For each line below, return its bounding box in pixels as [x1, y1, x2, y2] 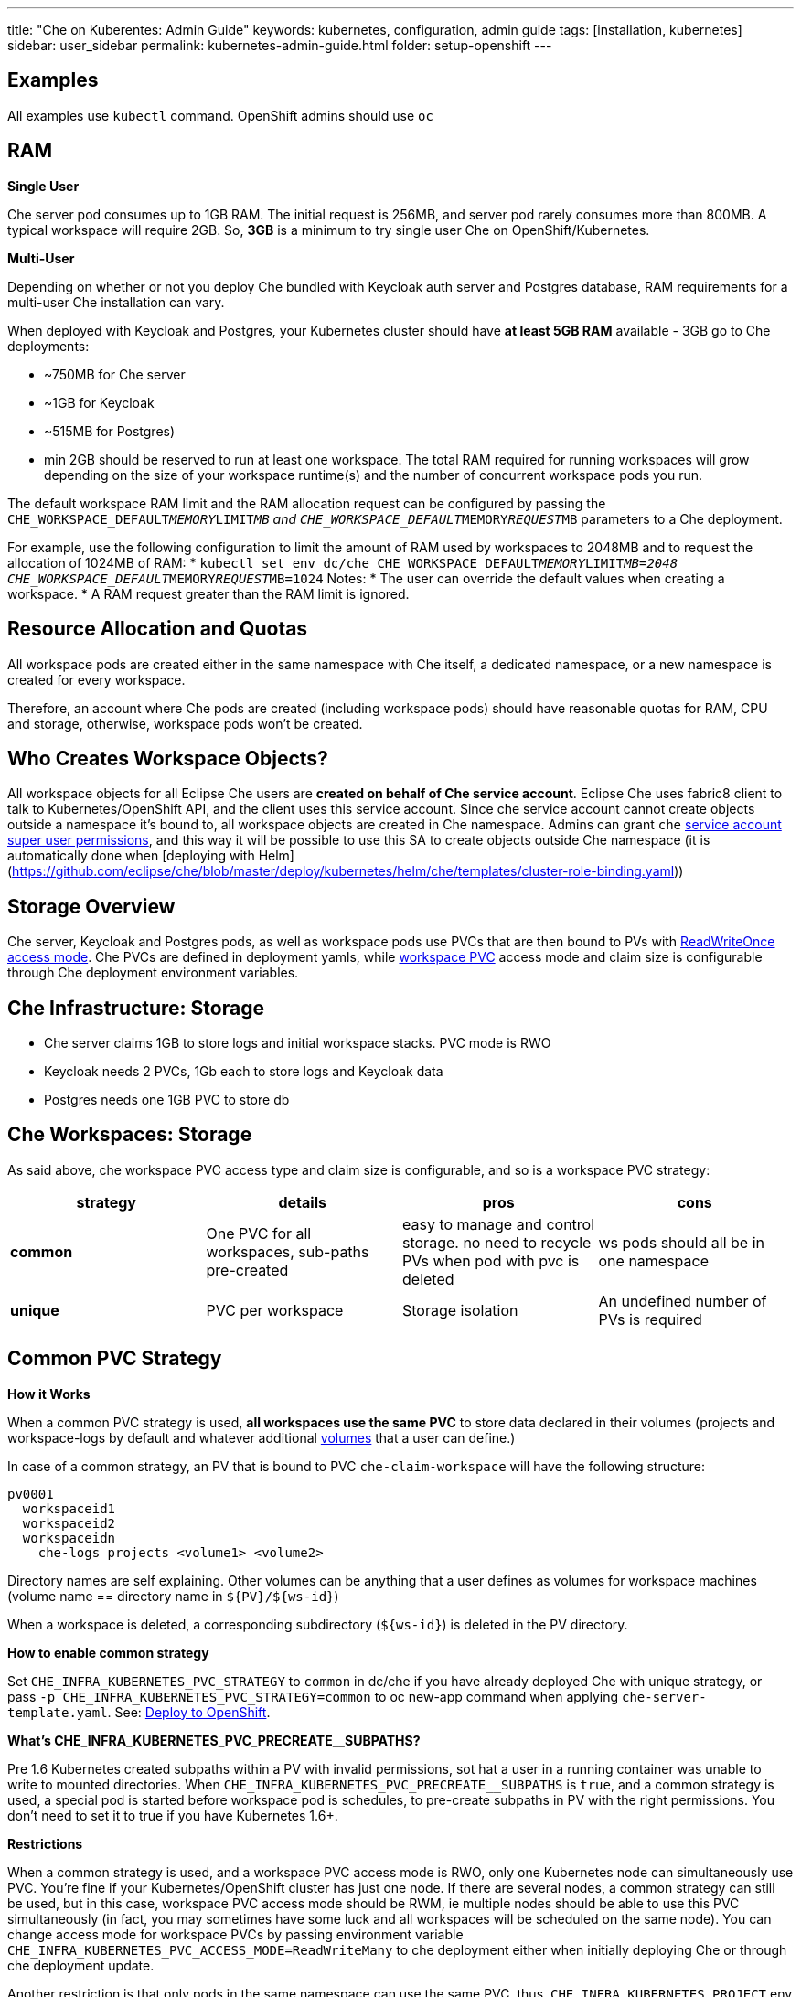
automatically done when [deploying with [7, 848, 255, 864]
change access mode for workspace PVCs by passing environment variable [7, 1926, 464, 1942]
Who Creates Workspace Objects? [7, 746, 328, 770]
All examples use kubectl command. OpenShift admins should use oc [7, 107, 433, 123]
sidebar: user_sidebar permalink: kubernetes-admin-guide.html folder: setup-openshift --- [7, 37, 552, 53]
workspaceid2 [22, 1515, 116, 1531]
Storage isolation [402, 1300, 518, 1319]
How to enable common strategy [7, 1644, 209, 1661]
